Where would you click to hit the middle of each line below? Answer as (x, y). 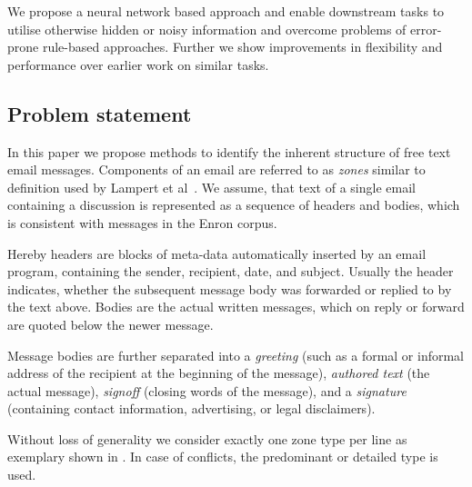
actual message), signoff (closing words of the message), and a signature (207, 390)
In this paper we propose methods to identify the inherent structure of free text (229, 151)
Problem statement (100, 113)
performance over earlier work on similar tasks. (138, 64)
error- (426, 29)
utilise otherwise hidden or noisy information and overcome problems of (207, 29)
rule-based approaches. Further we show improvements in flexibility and (242, 47)
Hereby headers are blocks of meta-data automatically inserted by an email (217, 253)
